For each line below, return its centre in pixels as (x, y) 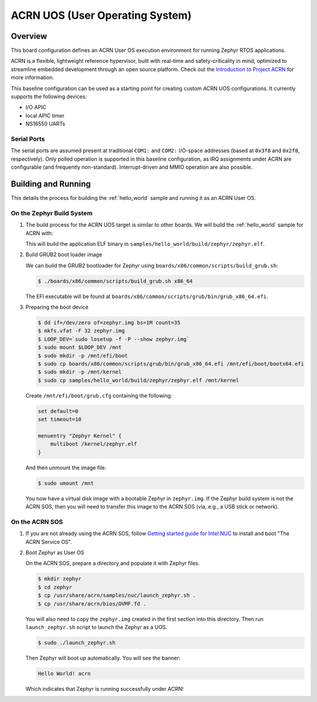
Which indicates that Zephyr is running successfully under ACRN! (105, 688)
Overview (29, 36)
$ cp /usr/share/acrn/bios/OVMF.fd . (92, 604)
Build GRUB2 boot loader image (64, 255)
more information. (32, 78)
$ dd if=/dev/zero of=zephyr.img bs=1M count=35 (109, 323)
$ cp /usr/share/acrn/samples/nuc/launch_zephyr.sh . (117, 596)
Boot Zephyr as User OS (55, 552)
